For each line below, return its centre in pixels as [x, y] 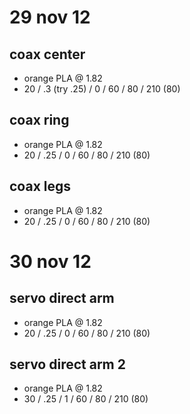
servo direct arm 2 [67, 364]
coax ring [39, 120]
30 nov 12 [50, 261]
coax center [47, 54]
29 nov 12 [50, 17]
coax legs [40, 186]
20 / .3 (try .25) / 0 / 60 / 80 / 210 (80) [102, 89]
